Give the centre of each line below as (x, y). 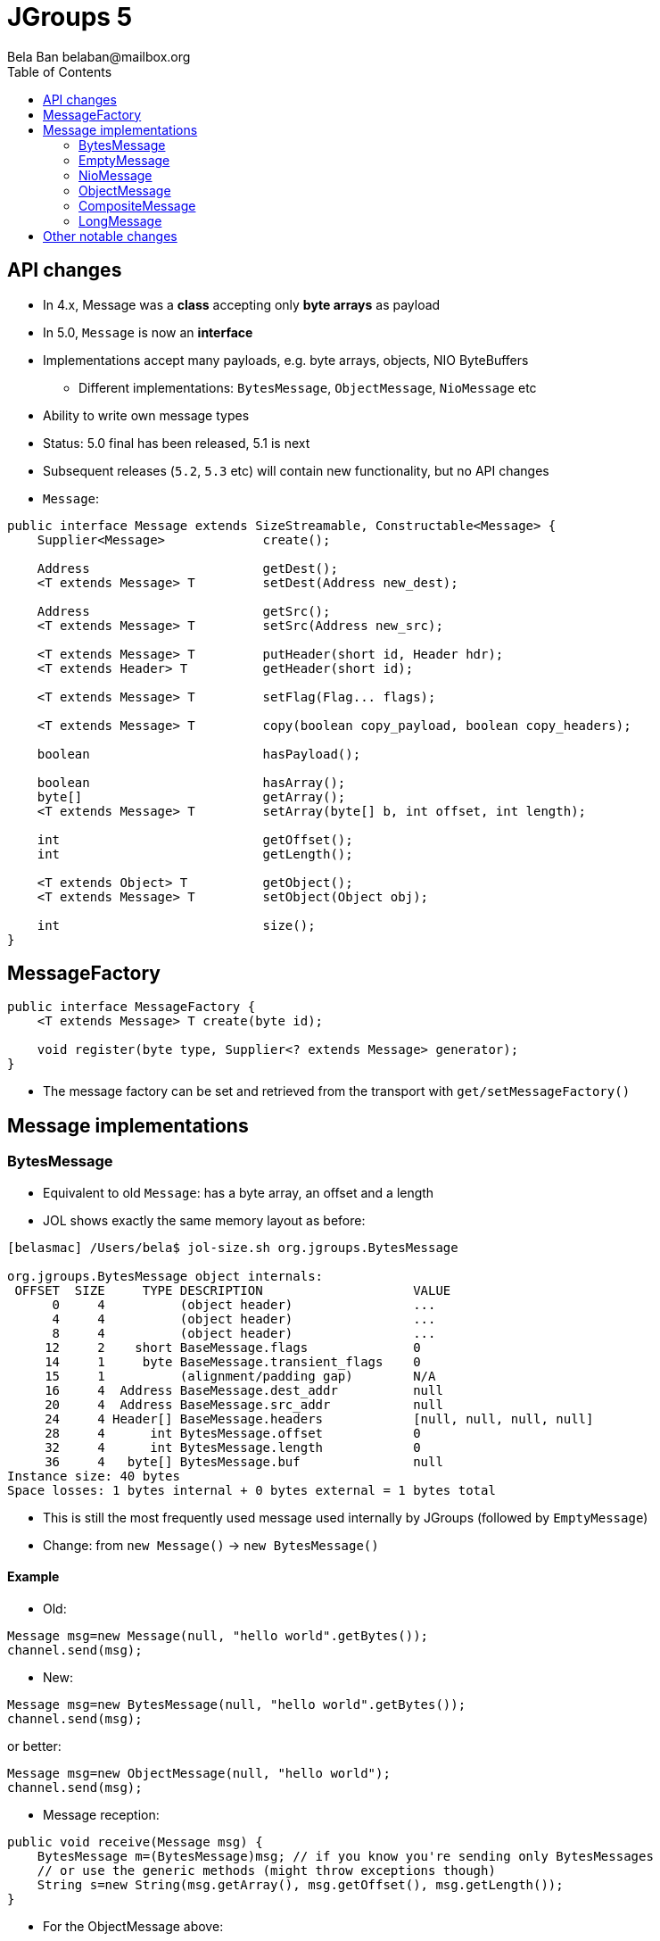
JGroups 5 (70, 17)
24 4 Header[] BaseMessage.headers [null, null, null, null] (319, 1418)
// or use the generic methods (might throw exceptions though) (266, 1870)
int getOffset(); (195, 839)
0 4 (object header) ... (244, 1304)
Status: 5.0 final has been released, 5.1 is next (177, 443)
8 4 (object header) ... (244, 1333)
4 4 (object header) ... (244, 1319)
